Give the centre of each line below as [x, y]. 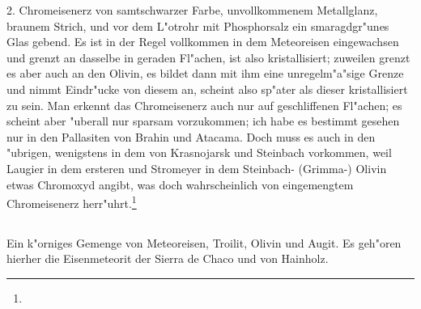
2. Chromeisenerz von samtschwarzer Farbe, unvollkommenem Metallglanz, [192, 10]
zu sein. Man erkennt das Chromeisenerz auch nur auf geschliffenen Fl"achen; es [204, 105]
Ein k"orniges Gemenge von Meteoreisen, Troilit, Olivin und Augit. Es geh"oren [204, 242]
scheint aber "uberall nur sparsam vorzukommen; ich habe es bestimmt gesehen [203, 121]
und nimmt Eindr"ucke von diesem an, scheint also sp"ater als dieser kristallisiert [207, 89]
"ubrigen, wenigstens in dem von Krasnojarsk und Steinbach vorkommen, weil [199, 152]
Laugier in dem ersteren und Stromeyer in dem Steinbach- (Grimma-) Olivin [197, 168]
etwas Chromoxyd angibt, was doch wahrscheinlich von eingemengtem [180, 184]
